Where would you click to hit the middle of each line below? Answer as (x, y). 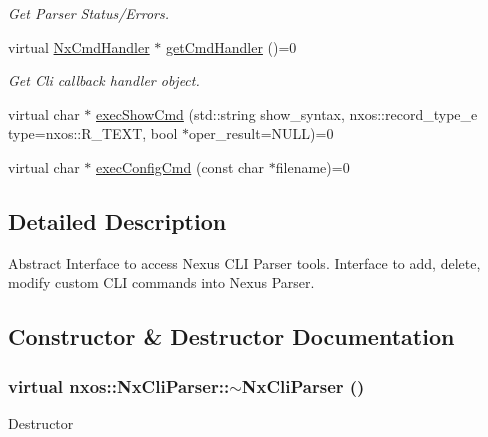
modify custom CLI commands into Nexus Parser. (161, 282)
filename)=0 (312, 166)
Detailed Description (117, 220)
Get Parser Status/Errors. (88, 13)
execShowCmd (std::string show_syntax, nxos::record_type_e (287, 113)
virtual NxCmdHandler (79, 46)
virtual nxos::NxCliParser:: (119, 385)
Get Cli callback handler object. (104, 80)
